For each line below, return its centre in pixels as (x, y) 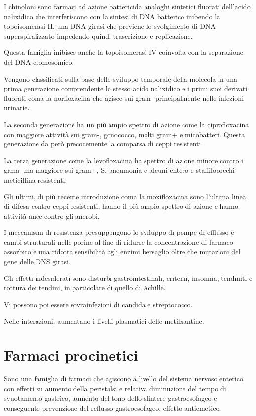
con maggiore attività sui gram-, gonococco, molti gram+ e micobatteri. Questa (125, 134)
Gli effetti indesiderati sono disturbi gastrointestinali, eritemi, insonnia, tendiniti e (128, 278)
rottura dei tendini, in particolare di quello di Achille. (85, 288)
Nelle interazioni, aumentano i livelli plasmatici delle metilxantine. (104, 321)
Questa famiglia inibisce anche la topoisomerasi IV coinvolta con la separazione (124, 52)
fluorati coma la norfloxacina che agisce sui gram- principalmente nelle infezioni (124, 98)
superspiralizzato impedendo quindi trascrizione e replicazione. (98, 35)
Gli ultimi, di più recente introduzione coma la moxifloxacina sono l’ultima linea (125, 196)
